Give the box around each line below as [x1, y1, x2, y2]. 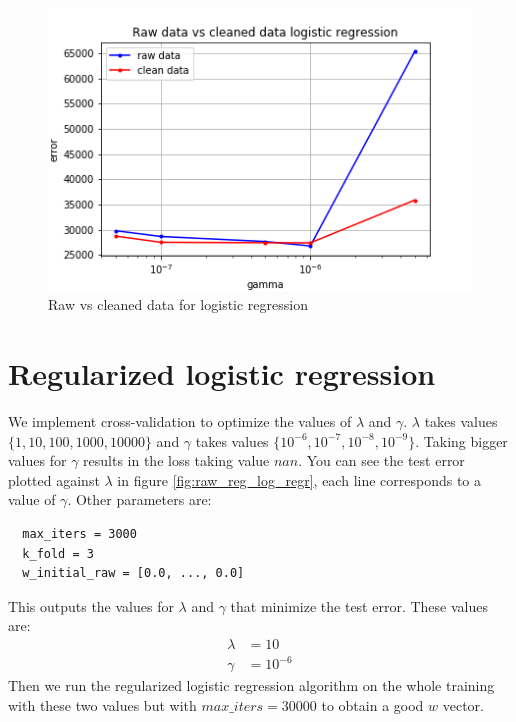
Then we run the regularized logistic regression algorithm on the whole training [8, 675, 495, 696]
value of [8, 489, 56, 510]
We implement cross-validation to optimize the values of [8, 410, 352, 431]
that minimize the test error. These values [230, 595, 488, 616]
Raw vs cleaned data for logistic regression [48, 294, 308, 315]
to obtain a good [321, 695, 424, 716]
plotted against [8, 469, 100, 490]
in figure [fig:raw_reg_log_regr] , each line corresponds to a [117, 469, 482, 490]
